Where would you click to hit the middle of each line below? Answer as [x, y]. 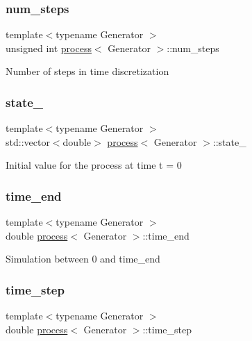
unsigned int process [49, 48]
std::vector [28, 141]
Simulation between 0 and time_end [83, 259]
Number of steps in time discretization [87, 71]
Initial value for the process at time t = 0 [94, 165]
